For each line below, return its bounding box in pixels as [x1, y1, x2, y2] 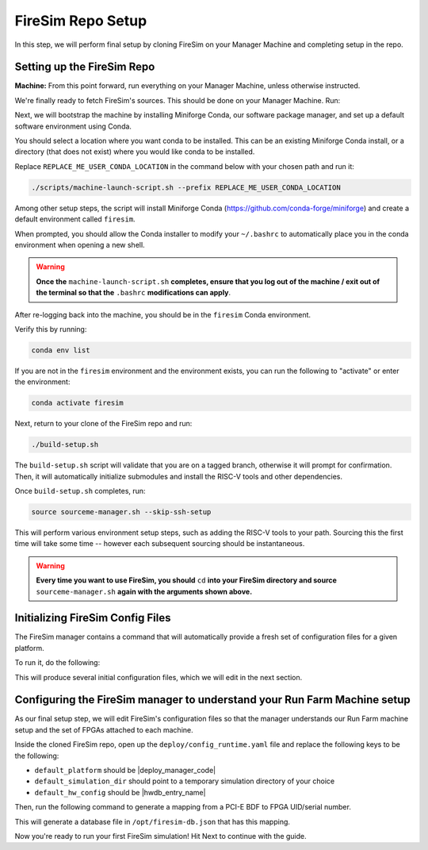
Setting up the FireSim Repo [14, 60, 155, 74]
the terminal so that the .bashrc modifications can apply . [36, 288, 231, 298]
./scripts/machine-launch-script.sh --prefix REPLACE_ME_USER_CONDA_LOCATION [31, 183, 341, 192]
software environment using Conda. [14, 121, 132, 131]
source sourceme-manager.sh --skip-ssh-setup [31, 507, 212, 516]
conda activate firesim [31, 398, 124, 408]
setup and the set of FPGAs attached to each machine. [14, 725, 193, 734]
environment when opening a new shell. [14, 240, 146, 249]
